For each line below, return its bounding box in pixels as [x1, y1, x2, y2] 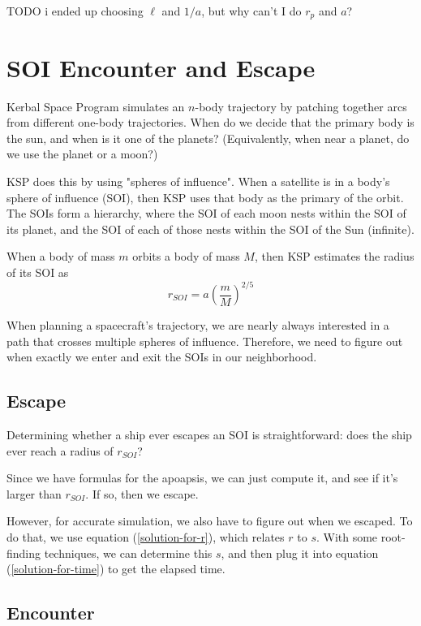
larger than [6, 485, 62, 502]
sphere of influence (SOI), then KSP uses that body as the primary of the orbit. [6, 188, 404, 205]
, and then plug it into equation [221, 544, 379, 561]
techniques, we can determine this [44, 544, 213, 561]
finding [6, 544, 41, 561]
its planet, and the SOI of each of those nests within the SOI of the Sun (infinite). [6, 220, 415, 237]
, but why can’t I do [201, 2, 302, 19]
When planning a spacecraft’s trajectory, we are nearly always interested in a [6, 317, 389, 334]
